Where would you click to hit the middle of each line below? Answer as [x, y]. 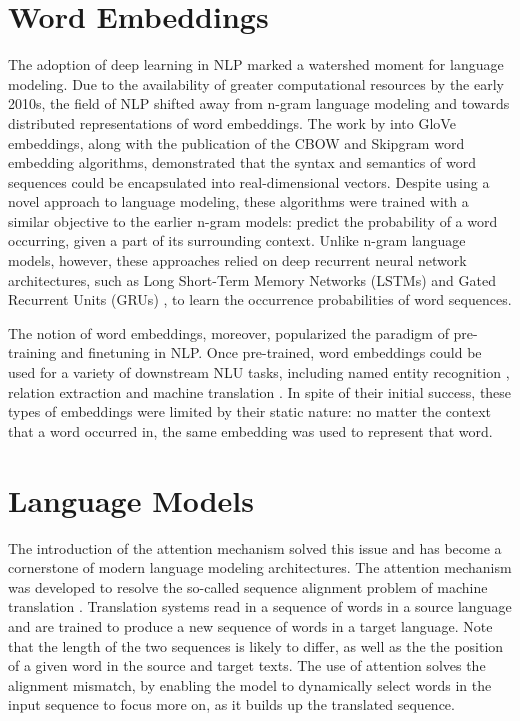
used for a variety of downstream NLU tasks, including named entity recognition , [259, 372]
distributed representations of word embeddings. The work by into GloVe [232, 122]
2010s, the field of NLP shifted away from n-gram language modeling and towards [259, 103]
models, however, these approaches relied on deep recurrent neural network [237, 260]
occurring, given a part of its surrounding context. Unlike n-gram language [237, 240]
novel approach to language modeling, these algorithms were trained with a [238, 201]
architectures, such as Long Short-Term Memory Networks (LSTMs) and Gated [252, 279]
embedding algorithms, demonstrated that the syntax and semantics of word [242, 162]
